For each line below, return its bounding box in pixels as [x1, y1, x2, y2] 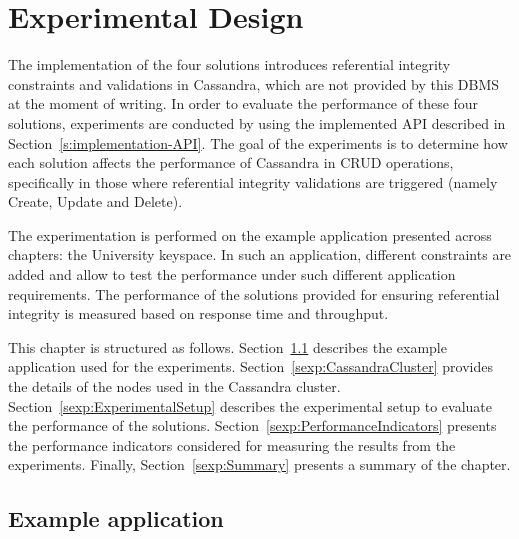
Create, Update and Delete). [8, 191, 183, 212]
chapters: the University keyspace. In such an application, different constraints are [8, 244, 512, 265]
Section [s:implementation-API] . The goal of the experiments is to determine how [8, 132, 508, 153]
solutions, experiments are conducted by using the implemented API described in [8, 112, 506, 133]
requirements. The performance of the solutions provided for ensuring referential [8, 283, 500, 304]
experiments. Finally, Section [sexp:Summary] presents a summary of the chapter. [8, 454, 511, 475]
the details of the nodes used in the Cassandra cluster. [8, 376, 341, 397]
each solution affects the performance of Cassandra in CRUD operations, [8, 152, 454, 173]
